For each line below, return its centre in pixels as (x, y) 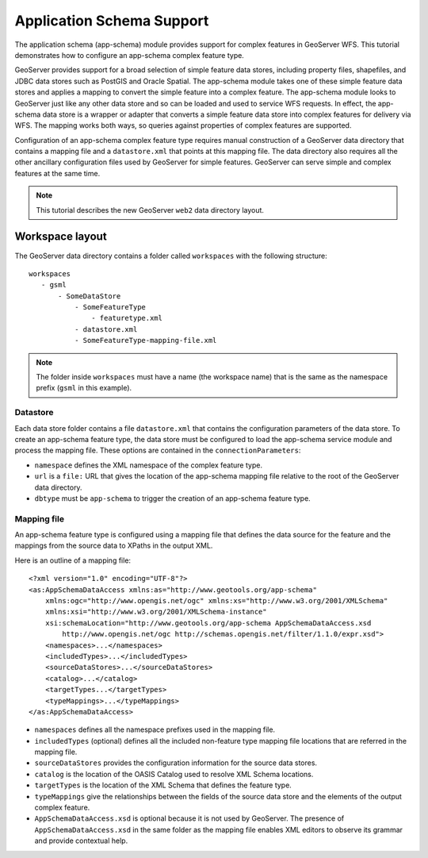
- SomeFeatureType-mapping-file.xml (145, 341)
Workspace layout (61, 237)
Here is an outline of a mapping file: (73, 560)
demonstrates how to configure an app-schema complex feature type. (130, 55)
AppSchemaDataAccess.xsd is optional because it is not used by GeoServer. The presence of (189, 818)
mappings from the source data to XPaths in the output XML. (114, 546)
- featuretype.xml (127, 318)
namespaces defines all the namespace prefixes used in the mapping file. (155, 729)
